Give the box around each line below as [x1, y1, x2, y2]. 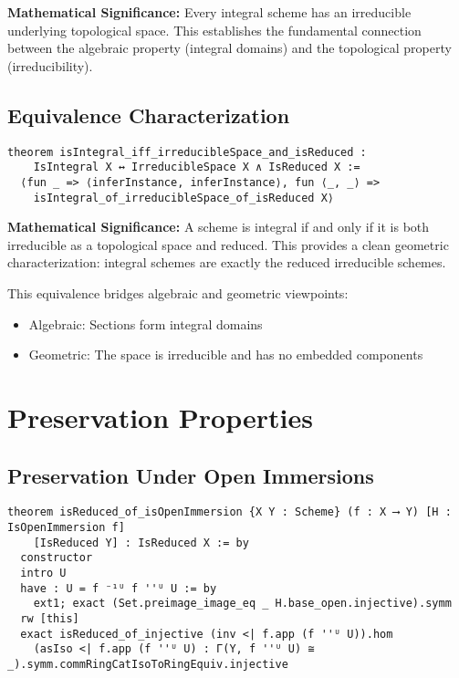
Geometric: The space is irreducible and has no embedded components [28, 345, 423, 364]
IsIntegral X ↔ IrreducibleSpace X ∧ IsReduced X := [33, 161, 360, 174]
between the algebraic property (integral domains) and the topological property [7, 38, 452, 57]
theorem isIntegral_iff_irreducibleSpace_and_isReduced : [7, 145, 367, 159]
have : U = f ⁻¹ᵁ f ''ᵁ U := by [20, 581, 217, 595]
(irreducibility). [7, 56, 93, 75]
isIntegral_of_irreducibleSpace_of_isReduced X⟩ [33, 191, 334, 204]
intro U [20, 566, 67, 579]
